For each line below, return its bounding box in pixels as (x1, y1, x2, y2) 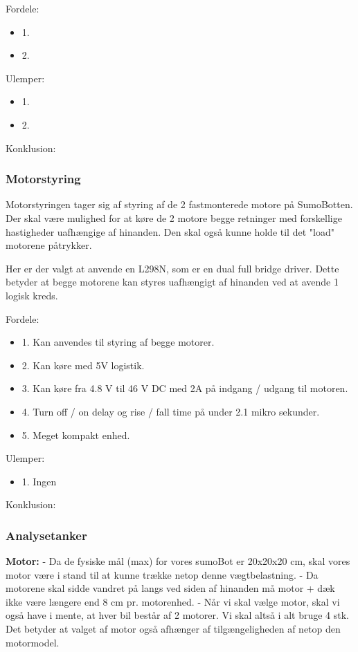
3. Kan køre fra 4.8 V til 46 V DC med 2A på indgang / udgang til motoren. (21, 381, 348, 395)
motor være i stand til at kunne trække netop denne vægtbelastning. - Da (6, 567, 319, 581)
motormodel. (6, 635, 60, 649)
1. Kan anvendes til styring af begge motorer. (21, 335, 215, 349)
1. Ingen (21, 474, 57, 488)
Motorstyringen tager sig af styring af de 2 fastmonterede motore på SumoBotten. (6, 197, 353, 212)
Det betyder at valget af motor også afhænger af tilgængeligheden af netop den (6, 622, 341, 636)
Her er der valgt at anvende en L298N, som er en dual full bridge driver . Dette (6, 261, 339, 275)
